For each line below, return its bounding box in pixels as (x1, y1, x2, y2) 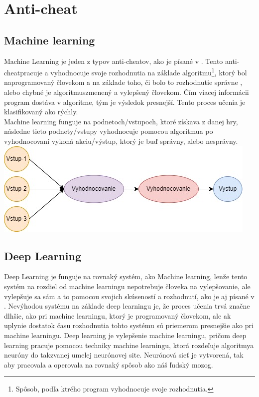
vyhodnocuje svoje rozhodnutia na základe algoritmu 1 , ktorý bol (50, 66, 247, 77)
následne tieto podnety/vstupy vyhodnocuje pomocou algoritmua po (4, 126, 213, 136)
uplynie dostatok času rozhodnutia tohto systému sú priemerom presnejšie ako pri (4, 320, 254, 331)
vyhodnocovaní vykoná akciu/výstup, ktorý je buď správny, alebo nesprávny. (4, 135, 238, 146)
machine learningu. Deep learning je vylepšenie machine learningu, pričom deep (4, 330, 247, 340)
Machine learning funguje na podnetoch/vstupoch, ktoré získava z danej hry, (4, 116, 238, 126)
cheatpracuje (4, 67, 43, 77)
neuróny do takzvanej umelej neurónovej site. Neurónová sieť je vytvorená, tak (4, 350, 244, 360)
